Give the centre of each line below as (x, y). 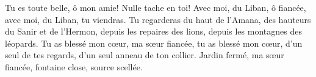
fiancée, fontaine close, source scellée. (74, 66)
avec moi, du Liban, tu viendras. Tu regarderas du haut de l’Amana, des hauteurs (158, 19)
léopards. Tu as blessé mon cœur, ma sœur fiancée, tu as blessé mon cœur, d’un (154, 43)
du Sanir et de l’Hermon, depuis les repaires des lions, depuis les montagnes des (153, 31)
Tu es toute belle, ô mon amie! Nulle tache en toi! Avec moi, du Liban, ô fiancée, (156, 7)
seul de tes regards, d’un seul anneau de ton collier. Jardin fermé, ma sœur (145, 55)
